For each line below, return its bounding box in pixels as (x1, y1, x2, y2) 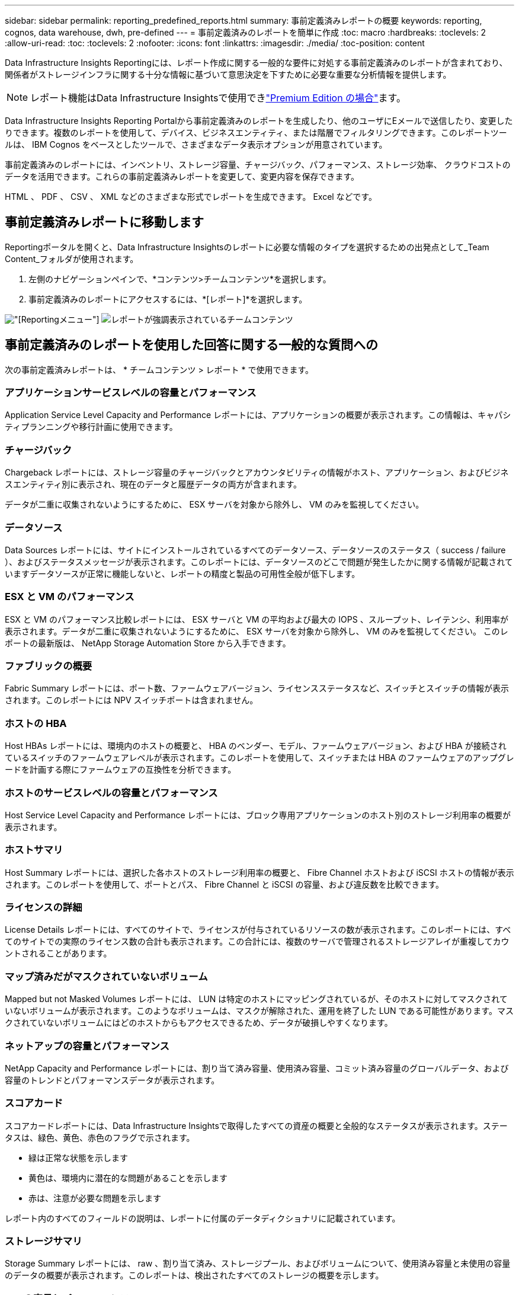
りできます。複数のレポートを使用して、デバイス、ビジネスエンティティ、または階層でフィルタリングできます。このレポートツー (5, 127, 507, 138)
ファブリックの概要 (5, 660, 92, 672)
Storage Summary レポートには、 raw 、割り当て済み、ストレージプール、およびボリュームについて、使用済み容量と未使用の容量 (5, 1258, 511, 1269)
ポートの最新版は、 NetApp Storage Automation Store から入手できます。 (5, 637, 291, 648)
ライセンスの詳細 (5, 901, 82, 914)
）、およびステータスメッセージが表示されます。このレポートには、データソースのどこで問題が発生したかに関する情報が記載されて (5, 556, 513, 567)
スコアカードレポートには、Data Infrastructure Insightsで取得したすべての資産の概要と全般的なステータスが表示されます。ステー (5, 1120, 508, 1131)
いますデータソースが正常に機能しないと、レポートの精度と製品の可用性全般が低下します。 (5, 568, 360, 579)
